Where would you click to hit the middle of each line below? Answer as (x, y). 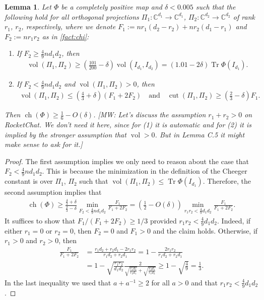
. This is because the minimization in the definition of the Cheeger (145, 171)
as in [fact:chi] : (65, 36)
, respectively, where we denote (69, 26)
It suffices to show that (40, 220)
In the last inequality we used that (58, 282)
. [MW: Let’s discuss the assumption (150, 115)
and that (205, 282)
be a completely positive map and (112, 7)
